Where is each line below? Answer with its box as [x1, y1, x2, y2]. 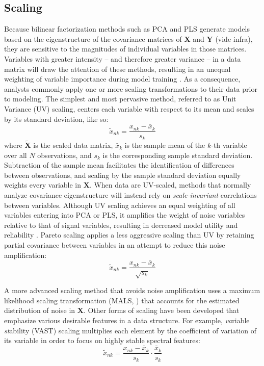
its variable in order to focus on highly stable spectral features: [4, 335, 200, 346]
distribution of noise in [4, 305, 75, 316]
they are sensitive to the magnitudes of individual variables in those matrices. [4, 43, 247, 54]
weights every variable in [4, 179, 82, 190]
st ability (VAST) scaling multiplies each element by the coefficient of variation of [4, 325, 257, 335]
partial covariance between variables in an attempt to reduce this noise [4, 240, 225, 250]
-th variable [211, 140, 247, 150]
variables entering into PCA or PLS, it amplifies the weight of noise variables [4, 210, 245, 220]
